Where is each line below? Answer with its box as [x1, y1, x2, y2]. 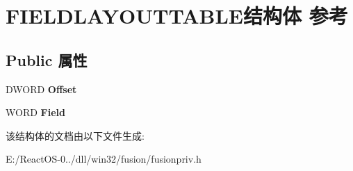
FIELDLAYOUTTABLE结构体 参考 [6, 1, 348, 30]
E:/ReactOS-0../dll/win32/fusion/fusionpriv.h [6, 152, 202, 166]
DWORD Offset [6, 81, 77, 96]
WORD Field [6, 105, 65, 120]
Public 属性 [6, 49, 88, 70]
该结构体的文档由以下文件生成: [6, 128, 145, 142]
